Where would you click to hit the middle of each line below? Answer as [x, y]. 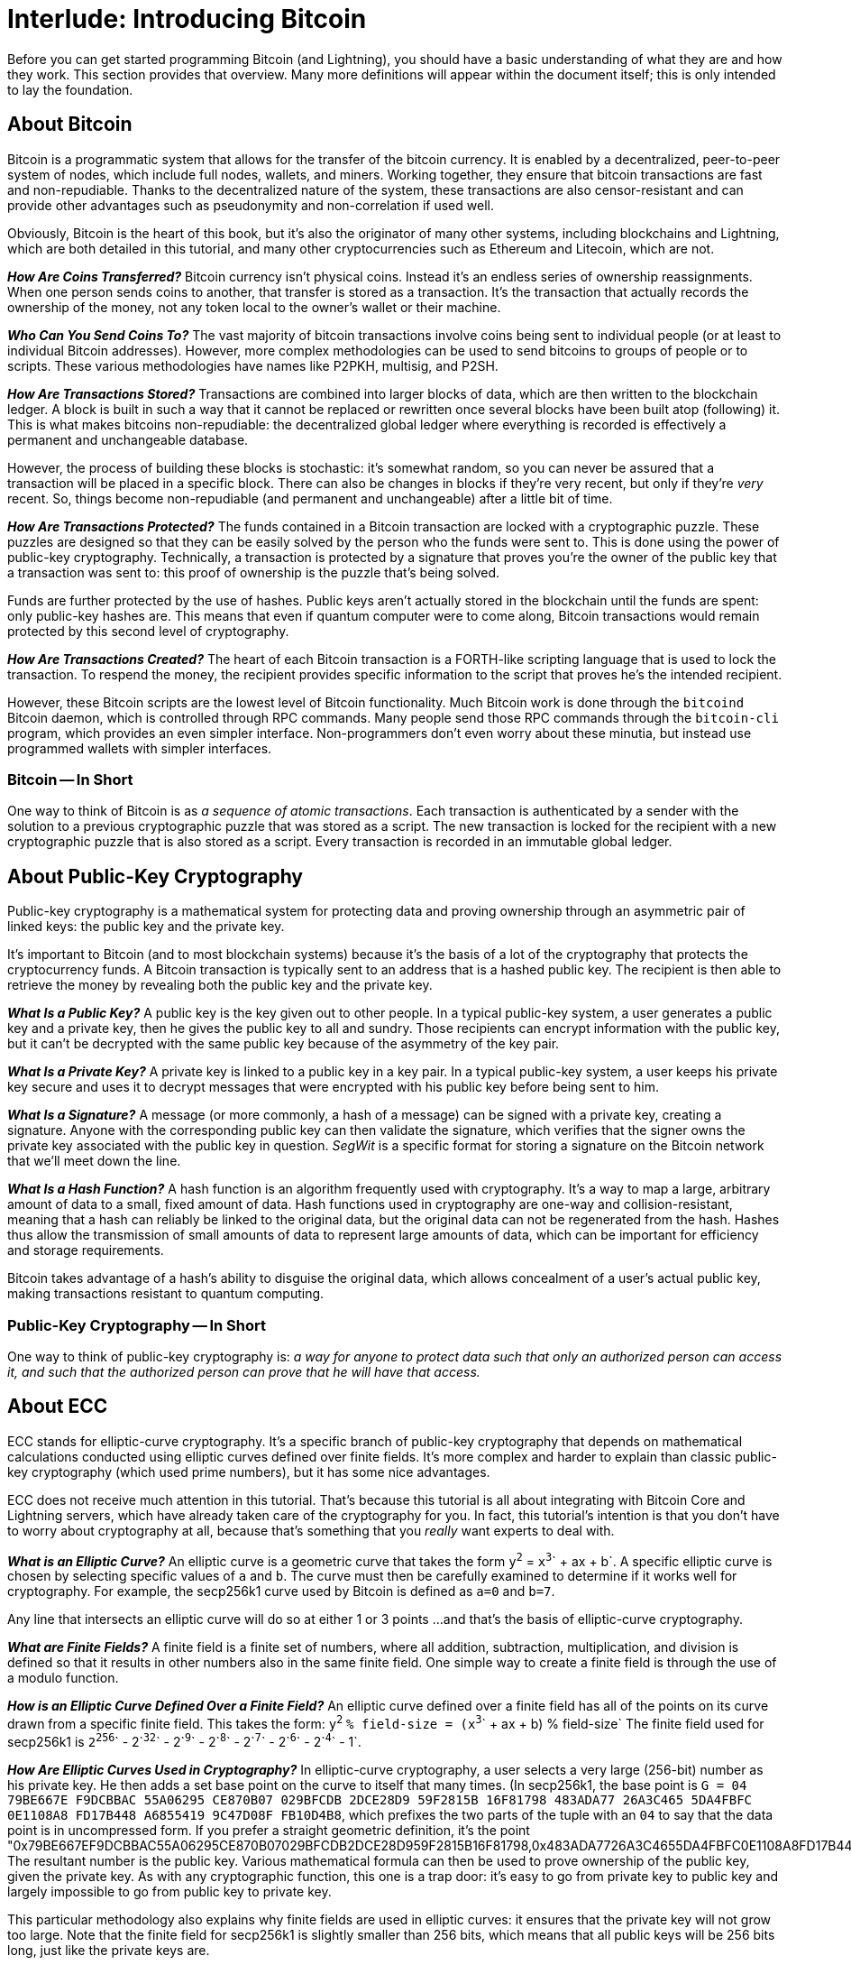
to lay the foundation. [70, 89]
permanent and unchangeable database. [128, 439]
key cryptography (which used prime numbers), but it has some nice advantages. [249, 1471]
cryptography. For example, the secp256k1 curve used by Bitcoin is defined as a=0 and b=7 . [281, 1591]
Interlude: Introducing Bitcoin [187, 19]
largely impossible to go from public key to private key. [169, 1891]
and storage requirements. [86, 1250]
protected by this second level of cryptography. [148, 631]
